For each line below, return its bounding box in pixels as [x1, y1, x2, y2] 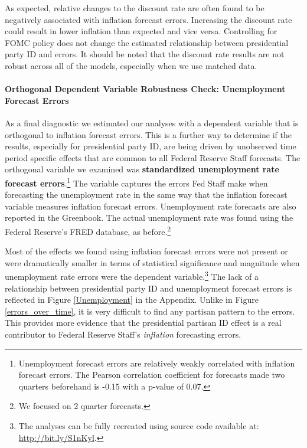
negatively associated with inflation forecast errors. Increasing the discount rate [5, 13, 292, 25]
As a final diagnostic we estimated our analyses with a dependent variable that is [5, 116, 299, 129]
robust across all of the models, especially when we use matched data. [5, 59, 257, 71]
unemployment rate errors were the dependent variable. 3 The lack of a [5, 269, 259, 283]
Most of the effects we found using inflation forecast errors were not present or [5, 245, 288, 257]
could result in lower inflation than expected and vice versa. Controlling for [5, 25, 277, 37]
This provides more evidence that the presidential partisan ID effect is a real [5, 316, 282, 329]
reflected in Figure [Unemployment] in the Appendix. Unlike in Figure [5, 293, 259, 306]
